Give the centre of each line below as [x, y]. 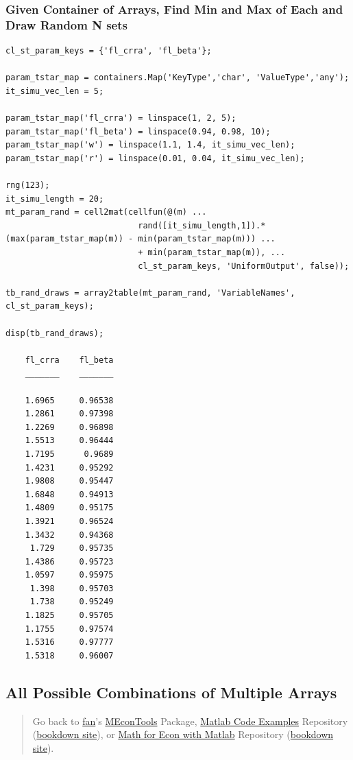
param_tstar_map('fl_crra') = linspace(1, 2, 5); [121, 118]
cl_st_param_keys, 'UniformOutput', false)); [244, 266]
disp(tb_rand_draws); [55, 333]
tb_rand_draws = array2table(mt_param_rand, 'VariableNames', [150, 293]
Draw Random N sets [66, 24]
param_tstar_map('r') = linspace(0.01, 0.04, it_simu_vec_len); [155, 158]
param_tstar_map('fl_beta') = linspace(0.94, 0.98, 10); [138, 131]
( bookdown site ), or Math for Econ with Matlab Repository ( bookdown [183, 734]
